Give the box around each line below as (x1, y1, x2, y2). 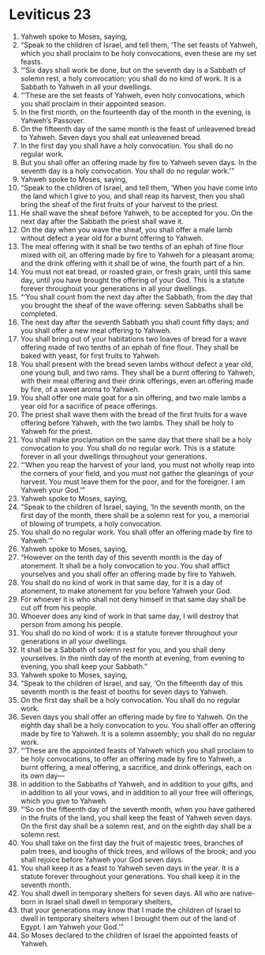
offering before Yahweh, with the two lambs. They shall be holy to (20, 417, 234, 428)
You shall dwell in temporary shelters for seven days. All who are (20, 888, 231, 898)
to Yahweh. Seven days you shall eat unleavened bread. (20, 132, 203, 142)
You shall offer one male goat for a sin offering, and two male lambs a (20, 393, 247, 402)
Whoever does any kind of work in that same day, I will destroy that (20, 611, 239, 621)
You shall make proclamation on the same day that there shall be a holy (20, 435, 252, 444)
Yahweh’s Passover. (20, 115, 85, 125)
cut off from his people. (20, 602, 97, 612)
